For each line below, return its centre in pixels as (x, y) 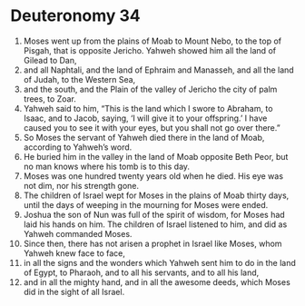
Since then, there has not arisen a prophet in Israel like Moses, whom (152, 243)
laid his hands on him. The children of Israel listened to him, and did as (155, 224)
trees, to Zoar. (49, 99)
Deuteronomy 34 (76, 16)
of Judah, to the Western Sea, (79, 79)
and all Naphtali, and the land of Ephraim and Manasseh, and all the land (158, 70)
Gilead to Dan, (50, 60)
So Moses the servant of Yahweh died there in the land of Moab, (144, 137)
